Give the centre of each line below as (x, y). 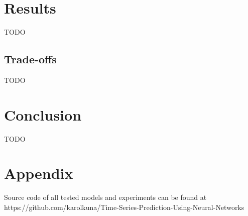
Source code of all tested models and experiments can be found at (105, 197)
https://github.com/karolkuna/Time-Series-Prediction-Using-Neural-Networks (124, 207)
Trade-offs (30, 59)
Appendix (39, 173)
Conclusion (43, 114)
